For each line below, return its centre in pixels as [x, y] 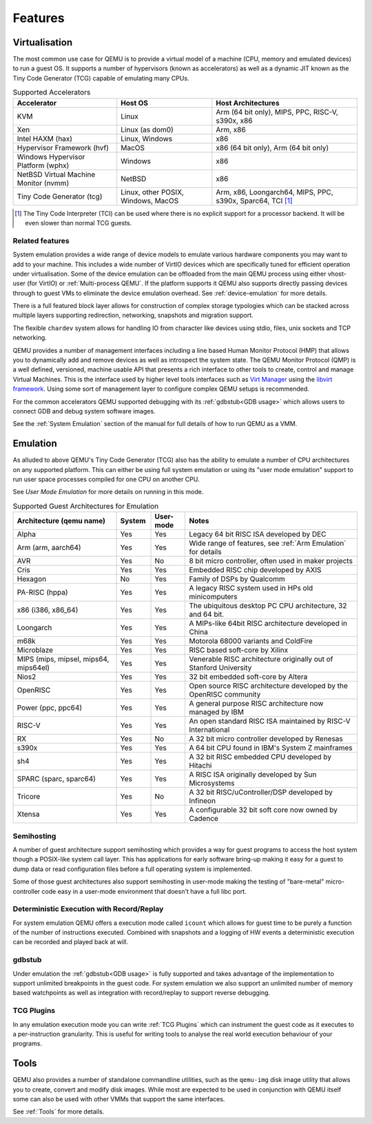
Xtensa [28, 815]
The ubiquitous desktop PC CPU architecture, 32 [268, 606]
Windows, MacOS [150, 201]
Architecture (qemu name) [61, 521]
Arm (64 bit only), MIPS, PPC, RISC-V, [277, 112]
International [209, 730]
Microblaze [35, 650]
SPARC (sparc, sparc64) [56, 779]
